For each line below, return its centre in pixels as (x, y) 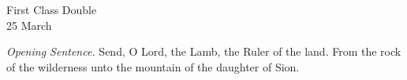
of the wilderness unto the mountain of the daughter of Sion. (153, 66)
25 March (29, 25)
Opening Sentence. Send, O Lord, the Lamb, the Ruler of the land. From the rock (204, 51)
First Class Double (52, 9)
